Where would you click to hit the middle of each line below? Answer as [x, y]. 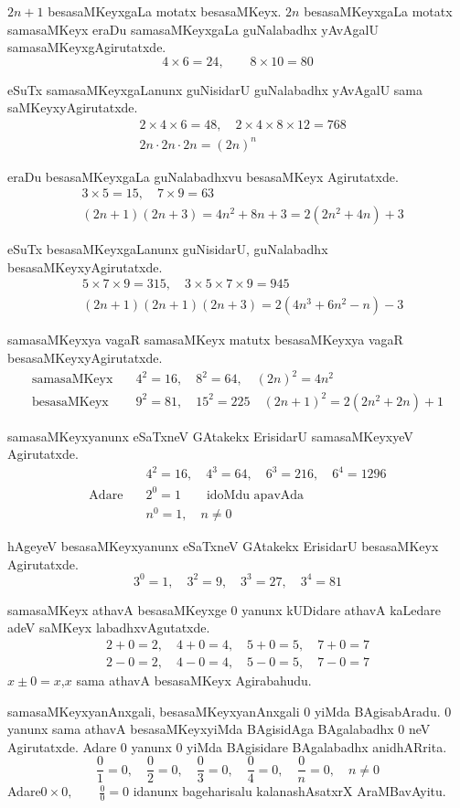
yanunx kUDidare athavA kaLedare [342, 609]
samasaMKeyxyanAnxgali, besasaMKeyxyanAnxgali [154, 711]
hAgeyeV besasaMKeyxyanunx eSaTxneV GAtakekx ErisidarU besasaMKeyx [223, 546]
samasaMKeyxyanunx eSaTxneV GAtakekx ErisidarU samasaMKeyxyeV [210, 436]
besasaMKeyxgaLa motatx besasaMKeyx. [165, 11]
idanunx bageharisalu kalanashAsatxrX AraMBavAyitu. [289, 791]
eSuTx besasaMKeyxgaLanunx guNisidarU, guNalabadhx [168, 249]
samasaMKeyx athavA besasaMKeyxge [117, 609]
